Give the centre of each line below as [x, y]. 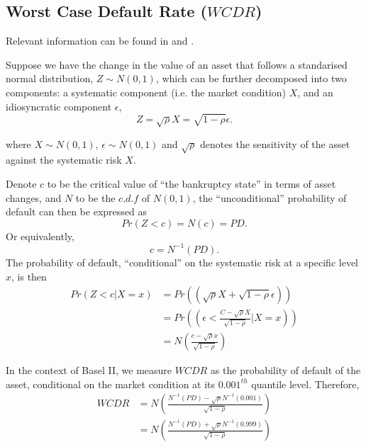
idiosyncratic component [59, 106]
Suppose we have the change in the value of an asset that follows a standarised [177, 64]
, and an [315, 92]
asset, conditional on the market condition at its [111, 384]
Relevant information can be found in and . [100, 41]
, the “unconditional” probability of [270, 197]
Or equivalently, [40, 236]
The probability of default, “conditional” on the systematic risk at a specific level [182, 262]
